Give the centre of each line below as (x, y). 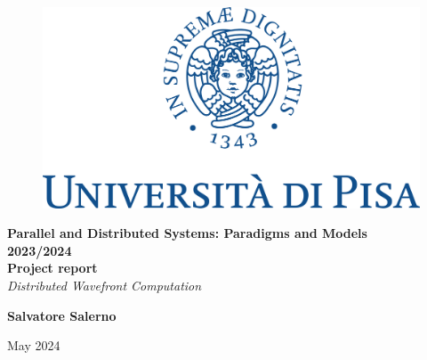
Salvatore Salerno (62, 315)
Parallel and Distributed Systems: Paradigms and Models (187, 233)
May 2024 (34, 345)
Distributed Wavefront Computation (105, 286)
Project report (52, 268)
